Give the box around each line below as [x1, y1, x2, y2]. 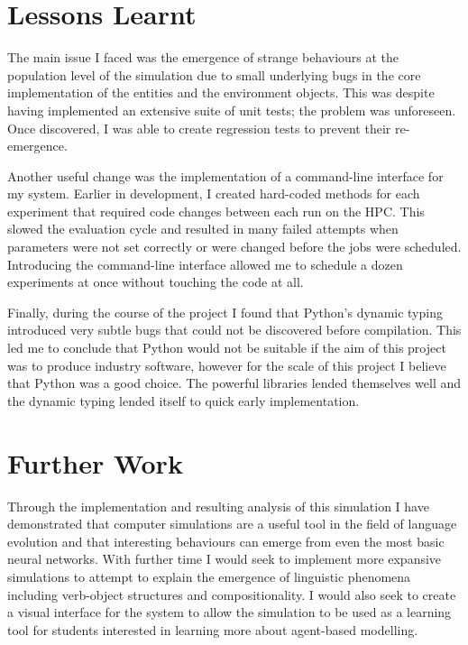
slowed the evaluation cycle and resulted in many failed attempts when [7, 219, 399, 238]
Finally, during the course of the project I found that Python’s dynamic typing [7, 302, 443, 321]
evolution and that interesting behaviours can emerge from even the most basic [7, 531, 445, 550]
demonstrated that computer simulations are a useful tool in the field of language [7, 514, 457, 533]
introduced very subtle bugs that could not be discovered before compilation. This [7, 320, 462, 339]
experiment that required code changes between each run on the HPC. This [7, 201, 425, 220]
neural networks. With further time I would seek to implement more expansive [7, 549, 442, 568]
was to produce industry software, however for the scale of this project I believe [7, 355, 446, 374]
